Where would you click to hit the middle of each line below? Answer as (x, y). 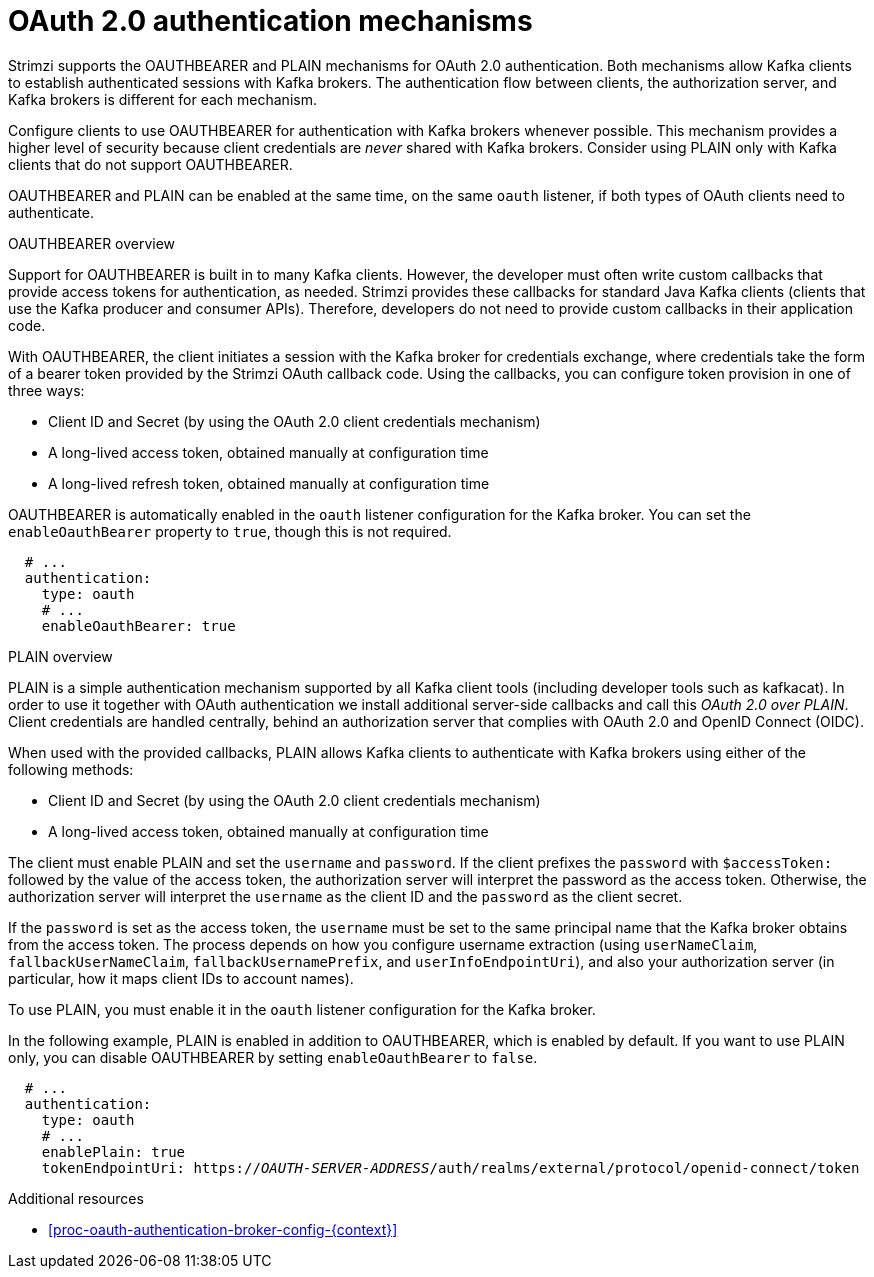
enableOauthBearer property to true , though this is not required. (230, 531)
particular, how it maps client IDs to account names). (181, 978)
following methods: (71, 769)
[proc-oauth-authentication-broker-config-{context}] (223, 1229)
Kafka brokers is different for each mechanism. (162, 99)
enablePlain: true (113, 1151)
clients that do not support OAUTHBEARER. (150, 164)
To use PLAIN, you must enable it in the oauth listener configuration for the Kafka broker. (302, 1009)
